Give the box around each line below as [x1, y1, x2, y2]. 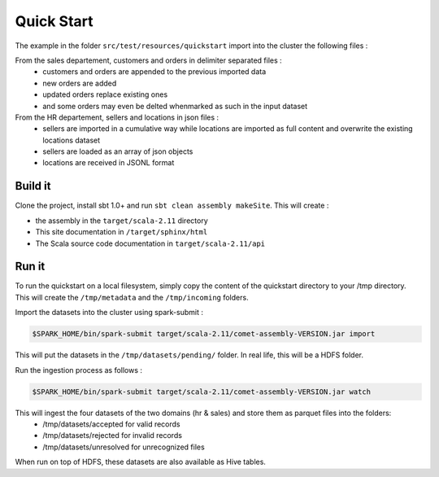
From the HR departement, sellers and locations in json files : [15, 112, 219, 122]
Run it [15, 260, 46, 274]
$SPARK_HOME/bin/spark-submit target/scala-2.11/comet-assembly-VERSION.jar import [32, 330, 376, 339]
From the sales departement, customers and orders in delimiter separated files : [15, 55, 282, 65]
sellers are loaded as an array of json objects [42, 147, 193, 156]
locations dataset [42, 135, 101, 145]
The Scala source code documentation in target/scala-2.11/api [35, 238, 266, 248]
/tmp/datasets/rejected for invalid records [42, 431, 183, 440]
